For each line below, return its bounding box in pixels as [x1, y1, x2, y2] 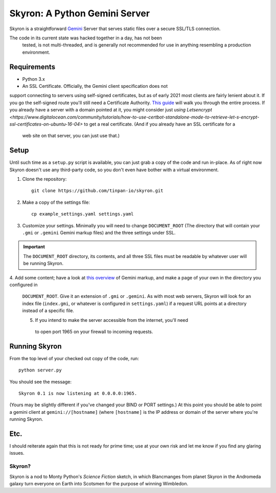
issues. [9, 450, 25, 456]
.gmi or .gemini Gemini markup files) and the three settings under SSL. [22, 230, 176, 236]
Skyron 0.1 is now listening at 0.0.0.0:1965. [18, 390, 137, 396]
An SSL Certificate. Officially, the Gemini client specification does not [22, 83, 168, 89]
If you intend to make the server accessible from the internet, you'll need [35, 317, 189, 323]
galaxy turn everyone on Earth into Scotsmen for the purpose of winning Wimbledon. [9, 480, 189, 486]
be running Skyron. [23, 261, 64, 267]
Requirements [9, 62, 56, 71]
